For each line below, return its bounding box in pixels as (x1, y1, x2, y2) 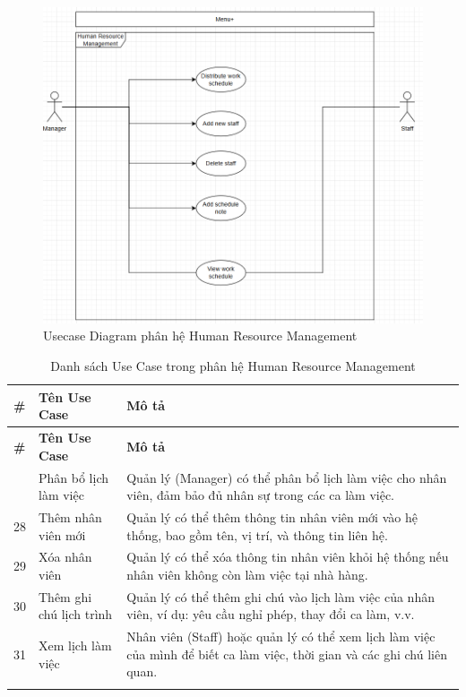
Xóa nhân (39, 547, 92, 566)
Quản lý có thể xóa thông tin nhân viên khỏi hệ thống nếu (126, 547, 449, 566)
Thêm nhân (39, 507, 102, 526)
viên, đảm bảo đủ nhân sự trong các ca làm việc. (126, 486, 394, 504)
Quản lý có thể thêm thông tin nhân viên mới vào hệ (126, 507, 418, 526)
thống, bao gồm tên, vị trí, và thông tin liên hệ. (126, 525, 388, 544)
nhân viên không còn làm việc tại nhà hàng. (126, 564, 368, 583)
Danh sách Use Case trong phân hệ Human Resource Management (50, 357, 416, 375)
